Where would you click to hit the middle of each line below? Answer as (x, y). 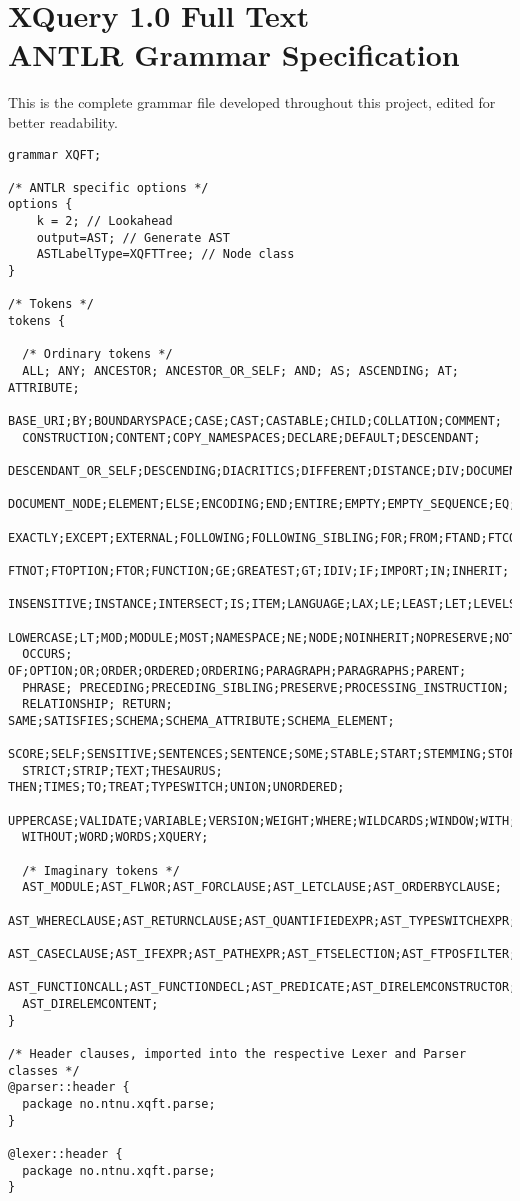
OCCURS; (47, 654)
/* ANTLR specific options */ (108, 187)
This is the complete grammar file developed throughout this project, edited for (252, 102)
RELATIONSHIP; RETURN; (97, 704)
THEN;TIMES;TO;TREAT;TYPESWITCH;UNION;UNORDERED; (176, 787)
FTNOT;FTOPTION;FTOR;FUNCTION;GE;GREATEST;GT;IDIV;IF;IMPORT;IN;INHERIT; (259, 570)
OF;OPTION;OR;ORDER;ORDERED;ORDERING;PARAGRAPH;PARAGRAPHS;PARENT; (237, 670)
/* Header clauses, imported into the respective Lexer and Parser (237, 1053)
